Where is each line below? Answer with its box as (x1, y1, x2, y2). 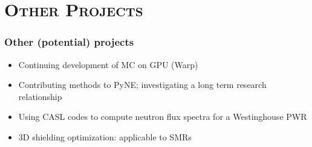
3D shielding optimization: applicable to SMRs (18, 130, 192, 143)
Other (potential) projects (4, 34, 134, 49)
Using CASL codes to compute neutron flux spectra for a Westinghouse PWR (18, 110, 307, 123)
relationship (18, 90, 62, 102)
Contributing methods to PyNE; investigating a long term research (18, 78, 267, 91)
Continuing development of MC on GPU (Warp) (18, 58, 198, 70)
